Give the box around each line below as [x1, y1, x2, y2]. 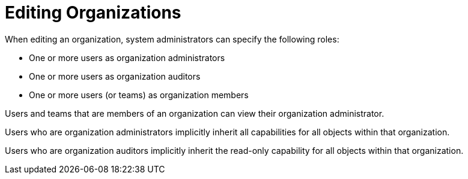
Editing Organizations [5, 2, 181, 23]
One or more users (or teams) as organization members [29, 89, 249, 100]
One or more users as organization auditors [29, 71, 201, 81]
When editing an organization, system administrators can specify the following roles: [5, 34, 339, 44]
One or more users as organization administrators [29, 52, 225, 63]
